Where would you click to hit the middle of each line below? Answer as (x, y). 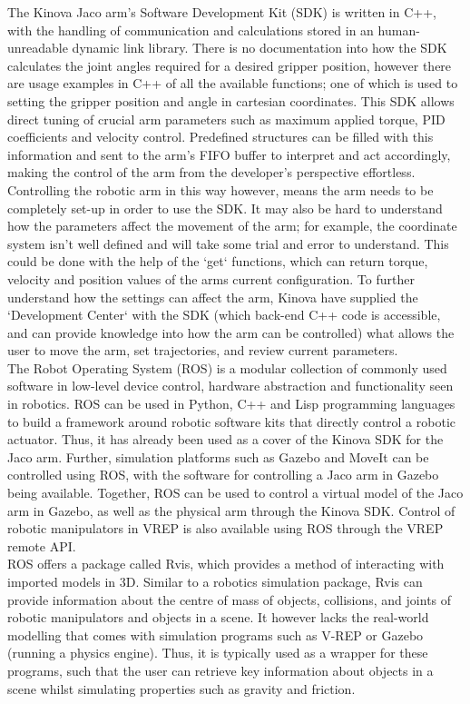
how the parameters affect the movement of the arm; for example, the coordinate (232, 226)
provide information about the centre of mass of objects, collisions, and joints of (230, 599)
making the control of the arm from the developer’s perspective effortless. (211, 172)
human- (399, 30)
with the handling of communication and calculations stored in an (191, 30)
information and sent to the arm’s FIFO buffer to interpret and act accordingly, (229, 154)
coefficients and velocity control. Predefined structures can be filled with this (220, 137)
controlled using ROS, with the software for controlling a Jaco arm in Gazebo (223, 475)
